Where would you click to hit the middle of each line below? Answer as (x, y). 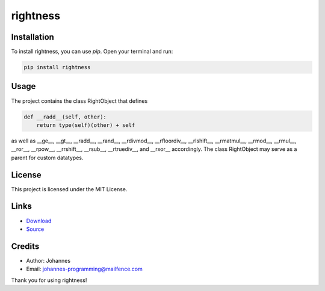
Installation (32, 37)
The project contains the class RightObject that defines (79, 101)
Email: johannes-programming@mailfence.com (84, 269)
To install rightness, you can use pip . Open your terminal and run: (92, 52)
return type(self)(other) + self (86, 125)
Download (39, 221)
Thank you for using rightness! (49, 280)
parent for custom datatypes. (47, 158)
